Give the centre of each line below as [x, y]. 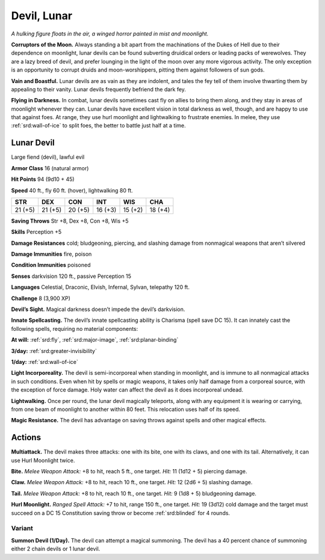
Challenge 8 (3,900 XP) [41, 298]
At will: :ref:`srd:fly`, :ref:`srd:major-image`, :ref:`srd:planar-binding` [95, 340]
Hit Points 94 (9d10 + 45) [43, 179]
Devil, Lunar [42, 16]
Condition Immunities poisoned [51, 265]
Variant [22, 528]
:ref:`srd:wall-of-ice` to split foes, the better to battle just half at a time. [98, 126]
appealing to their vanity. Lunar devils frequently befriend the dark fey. [99, 89]
